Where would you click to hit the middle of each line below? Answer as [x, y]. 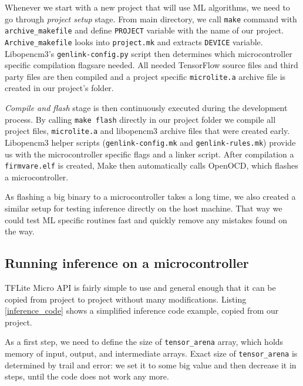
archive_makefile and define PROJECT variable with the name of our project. [144, 30]
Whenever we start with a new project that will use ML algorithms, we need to [147, 7]
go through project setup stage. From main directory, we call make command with [151, 19]
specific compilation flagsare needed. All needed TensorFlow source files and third [151, 65]
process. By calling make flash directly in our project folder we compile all [140, 119]
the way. [20, 231]
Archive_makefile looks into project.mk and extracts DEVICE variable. [134, 41]
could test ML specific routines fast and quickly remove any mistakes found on [146, 219]
